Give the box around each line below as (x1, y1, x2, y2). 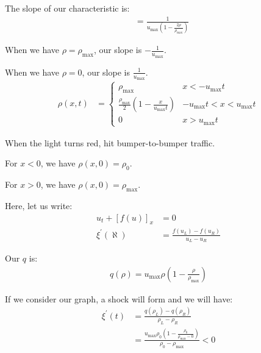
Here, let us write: (5, 199, 73, 212)
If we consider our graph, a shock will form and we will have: (5, 292, 233, 305)
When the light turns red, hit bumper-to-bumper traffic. (5, 136, 215, 149)
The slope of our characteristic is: (5, 2, 130, 14)
